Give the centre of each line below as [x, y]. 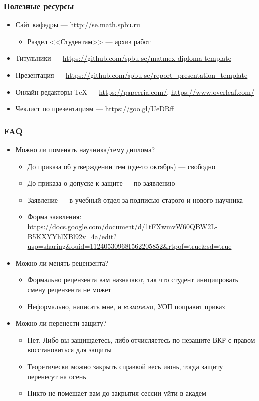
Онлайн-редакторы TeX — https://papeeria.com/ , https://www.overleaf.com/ [135, 92]
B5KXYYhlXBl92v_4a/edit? [72, 236]
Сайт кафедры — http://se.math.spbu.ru [78, 25]
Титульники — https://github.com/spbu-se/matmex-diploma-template [123, 58]
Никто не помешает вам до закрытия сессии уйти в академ [117, 393]
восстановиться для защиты [69, 349]
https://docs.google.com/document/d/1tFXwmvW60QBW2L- [123, 226]
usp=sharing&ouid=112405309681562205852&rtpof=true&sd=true [129, 246]
